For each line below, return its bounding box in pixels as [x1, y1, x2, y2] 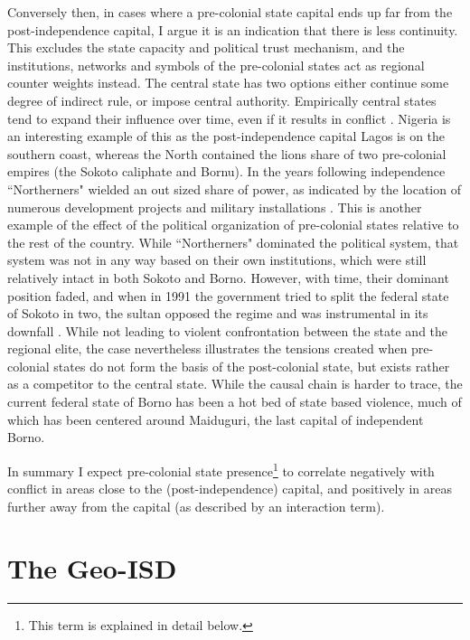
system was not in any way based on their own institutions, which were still [7, 250, 427, 269]
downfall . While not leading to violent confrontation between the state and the [7, 321, 448, 340]
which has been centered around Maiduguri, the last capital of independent [7, 409, 424, 428]
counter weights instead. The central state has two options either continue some [7, 73, 449, 92]
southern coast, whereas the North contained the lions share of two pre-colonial [7, 144, 446, 163]
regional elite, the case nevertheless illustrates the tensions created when [7, 339, 408, 358]
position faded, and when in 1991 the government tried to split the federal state [7, 286, 449, 305]
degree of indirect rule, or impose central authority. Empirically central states [7, 90, 437, 109]
